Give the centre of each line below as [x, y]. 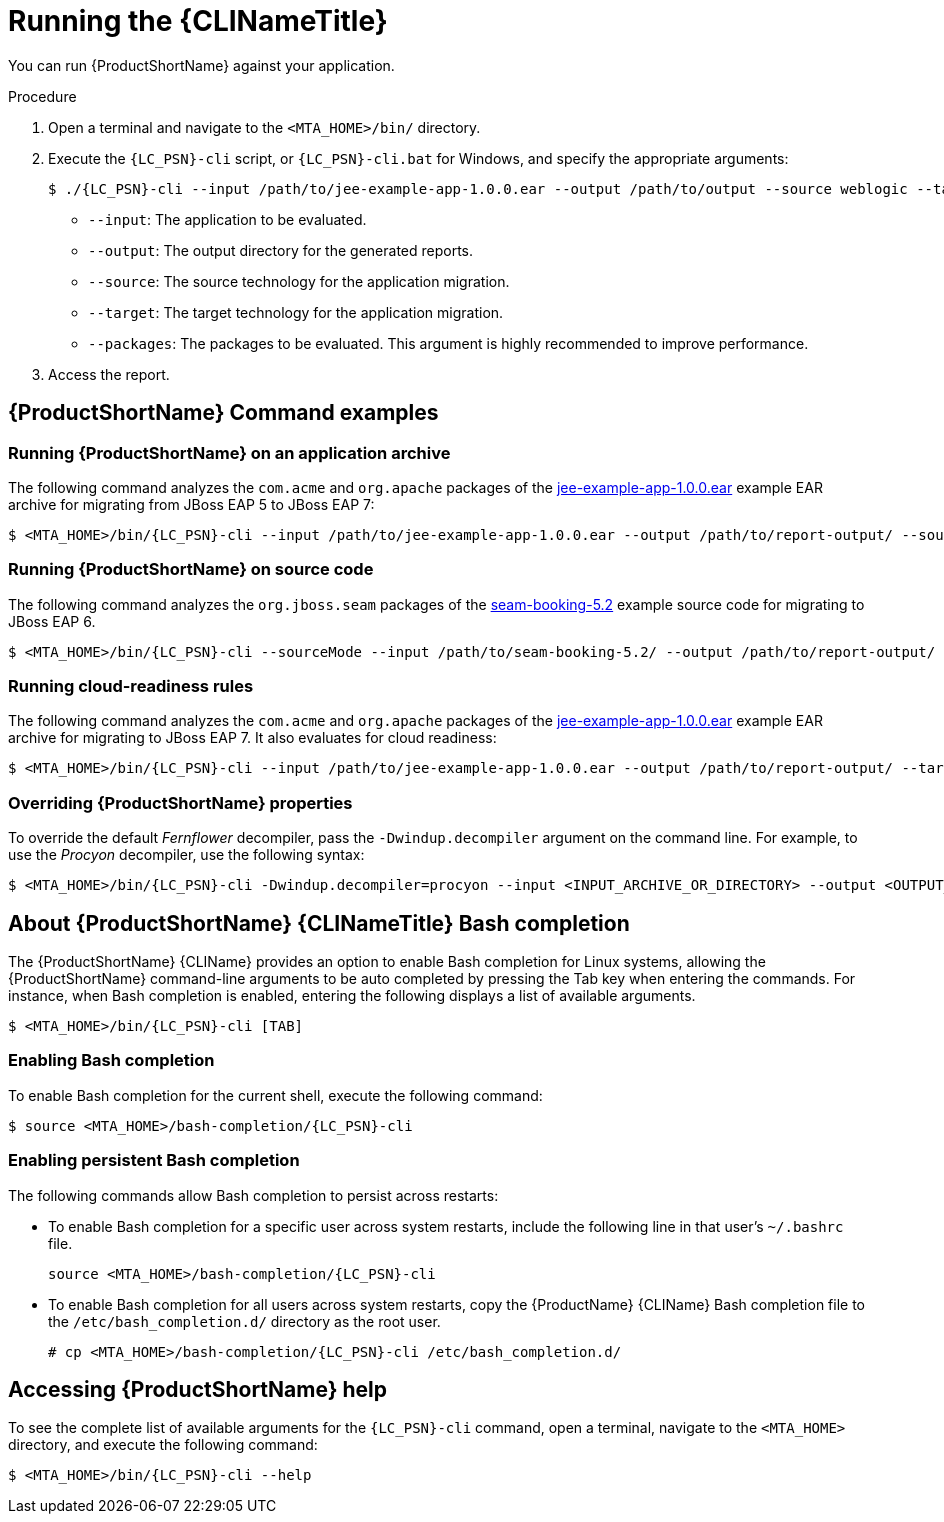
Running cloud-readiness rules [131, 686]
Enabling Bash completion [111, 1060]
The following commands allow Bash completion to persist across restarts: [253, 1195]
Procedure [42, 96]
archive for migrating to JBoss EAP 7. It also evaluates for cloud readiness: [252, 738]
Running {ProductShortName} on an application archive [229, 452]
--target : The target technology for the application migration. [296, 312]
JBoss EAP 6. [52, 621]
